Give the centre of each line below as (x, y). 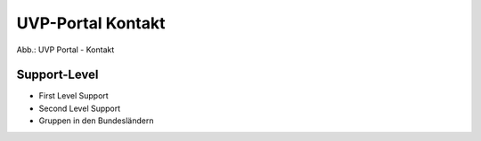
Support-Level (57, 75)
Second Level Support (80, 108)
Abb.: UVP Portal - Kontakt (65, 50)
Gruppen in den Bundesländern (96, 121)
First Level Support (73, 96)
